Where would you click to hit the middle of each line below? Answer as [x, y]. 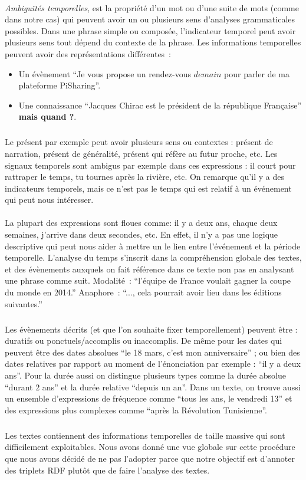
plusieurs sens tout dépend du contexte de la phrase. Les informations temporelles [153, 42]
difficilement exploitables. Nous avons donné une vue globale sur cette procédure [150, 447]
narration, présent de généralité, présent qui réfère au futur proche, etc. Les [141, 153]
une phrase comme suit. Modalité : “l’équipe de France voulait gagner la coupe [148, 280]
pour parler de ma [257, 73]
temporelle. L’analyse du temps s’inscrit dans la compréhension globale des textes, [153, 257]
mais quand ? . [47, 116]
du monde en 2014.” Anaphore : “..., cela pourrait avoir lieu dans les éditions [143, 292]
